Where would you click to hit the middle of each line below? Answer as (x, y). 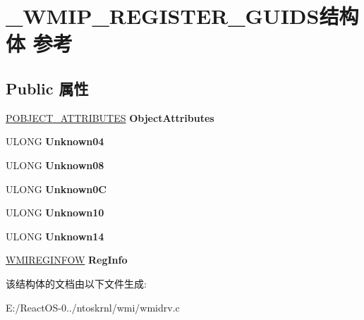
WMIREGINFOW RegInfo (67, 260)
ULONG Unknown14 (55, 236)
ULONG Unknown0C (56, 189)
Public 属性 (47, 88)
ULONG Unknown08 (55, 165)
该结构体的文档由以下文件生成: (76, 283)
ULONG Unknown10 (55, 213)
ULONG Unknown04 (55, 141)
